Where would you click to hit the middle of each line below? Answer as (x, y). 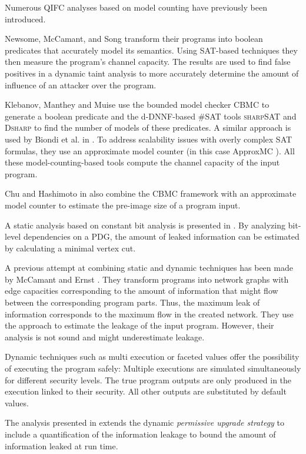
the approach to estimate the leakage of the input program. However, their (139, 325)
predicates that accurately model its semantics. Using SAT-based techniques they (151, 50)
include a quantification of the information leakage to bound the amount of (140, 434)
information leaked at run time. (61, 445)
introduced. (25, 19)
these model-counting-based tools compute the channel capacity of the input (142, 162)
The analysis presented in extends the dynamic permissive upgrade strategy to (144, 422)
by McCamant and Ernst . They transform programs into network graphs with (147, 279)
